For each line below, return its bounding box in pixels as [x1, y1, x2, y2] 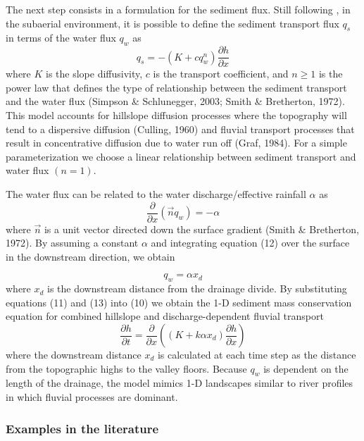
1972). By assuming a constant [6, 235, 139, 250]
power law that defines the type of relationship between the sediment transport [6, 80, 347, 94]
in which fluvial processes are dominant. [6, 390, 178, 404]
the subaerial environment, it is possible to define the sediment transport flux [6, 15, 339, 30]
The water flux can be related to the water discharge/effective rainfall [6, 187, 306, 201]
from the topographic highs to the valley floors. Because [6, 361, 247, 375]
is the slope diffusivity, [46, 66, 143, 81]
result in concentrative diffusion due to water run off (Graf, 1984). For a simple [6, 135, 347, 150]
